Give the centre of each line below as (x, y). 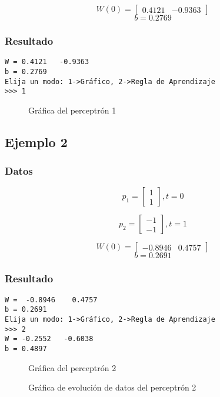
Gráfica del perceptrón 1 (72, 110)
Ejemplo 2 (36, 141)
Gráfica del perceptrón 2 (72, 367)
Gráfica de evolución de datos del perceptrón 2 (112, 387)
